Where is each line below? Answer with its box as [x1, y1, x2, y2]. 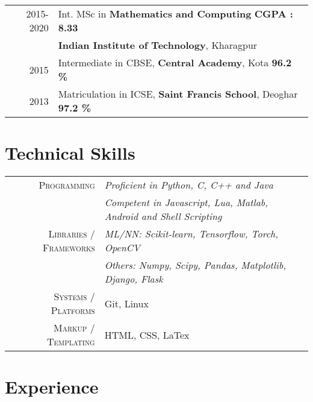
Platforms [51, 303, 95, 318]
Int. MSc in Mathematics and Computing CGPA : [58, 7, 293, 20]
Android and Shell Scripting [104, 209, 222, 224]
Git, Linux [104, 296, 149, 310]
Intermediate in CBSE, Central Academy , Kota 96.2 [58, 55, 292, 69]
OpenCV [104, 240, 140, 255]
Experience [5, 374, 99, 399]
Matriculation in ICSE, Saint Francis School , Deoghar [58, 87, 298, 101]
